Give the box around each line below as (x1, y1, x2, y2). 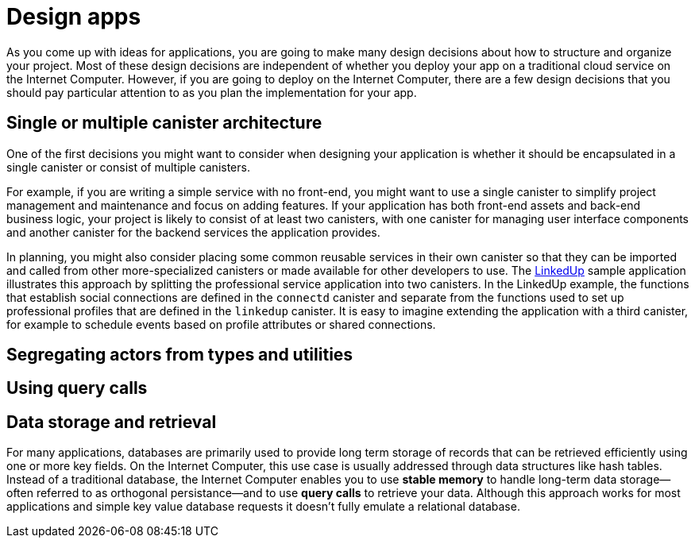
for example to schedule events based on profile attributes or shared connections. (6, 317, 436, 331)
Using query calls (6, 378, 148, 399)
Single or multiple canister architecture (6, 113, 322, 133)
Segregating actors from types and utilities (6, 345, 353, 365)
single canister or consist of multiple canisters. (6, 160, 250, 174)
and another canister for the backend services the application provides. (6, 225, 380, 239)
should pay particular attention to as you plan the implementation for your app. (6, 85, 417, 99)
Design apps (6, 3, 141, 30)
